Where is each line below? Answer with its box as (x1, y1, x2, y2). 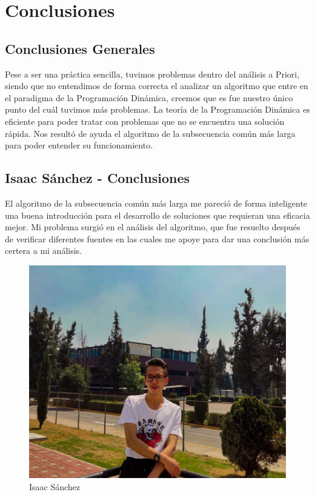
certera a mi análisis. (5, 244, 82, 257)
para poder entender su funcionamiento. (5, 139, 153, 151)
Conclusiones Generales (5, 39, 155, 58)
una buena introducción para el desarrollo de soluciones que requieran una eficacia (5, 208, 310, 221)
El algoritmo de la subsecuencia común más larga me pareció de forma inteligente (5, 196, 308, 209)
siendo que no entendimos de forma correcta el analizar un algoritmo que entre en (5, 79, 308, 92)
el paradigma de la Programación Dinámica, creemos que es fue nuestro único (5, 91, 293, 104)
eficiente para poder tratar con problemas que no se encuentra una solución (5, 115, 285, 127)
